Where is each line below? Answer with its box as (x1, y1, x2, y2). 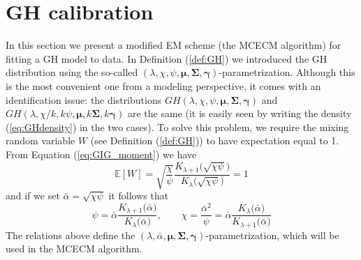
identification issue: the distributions (6, 92, 162, 107)
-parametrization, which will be (205, 227, 339, 242)
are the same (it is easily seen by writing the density (127, 106, 352, 121)
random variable (6, 133, 75, 148)
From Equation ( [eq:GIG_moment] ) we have (6, 146, 197, 161)
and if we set (6, 188, 60, 203)
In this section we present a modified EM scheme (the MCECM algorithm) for (6, 38, 341, 52)
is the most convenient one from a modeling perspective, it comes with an (6, 78, 321, 93)
